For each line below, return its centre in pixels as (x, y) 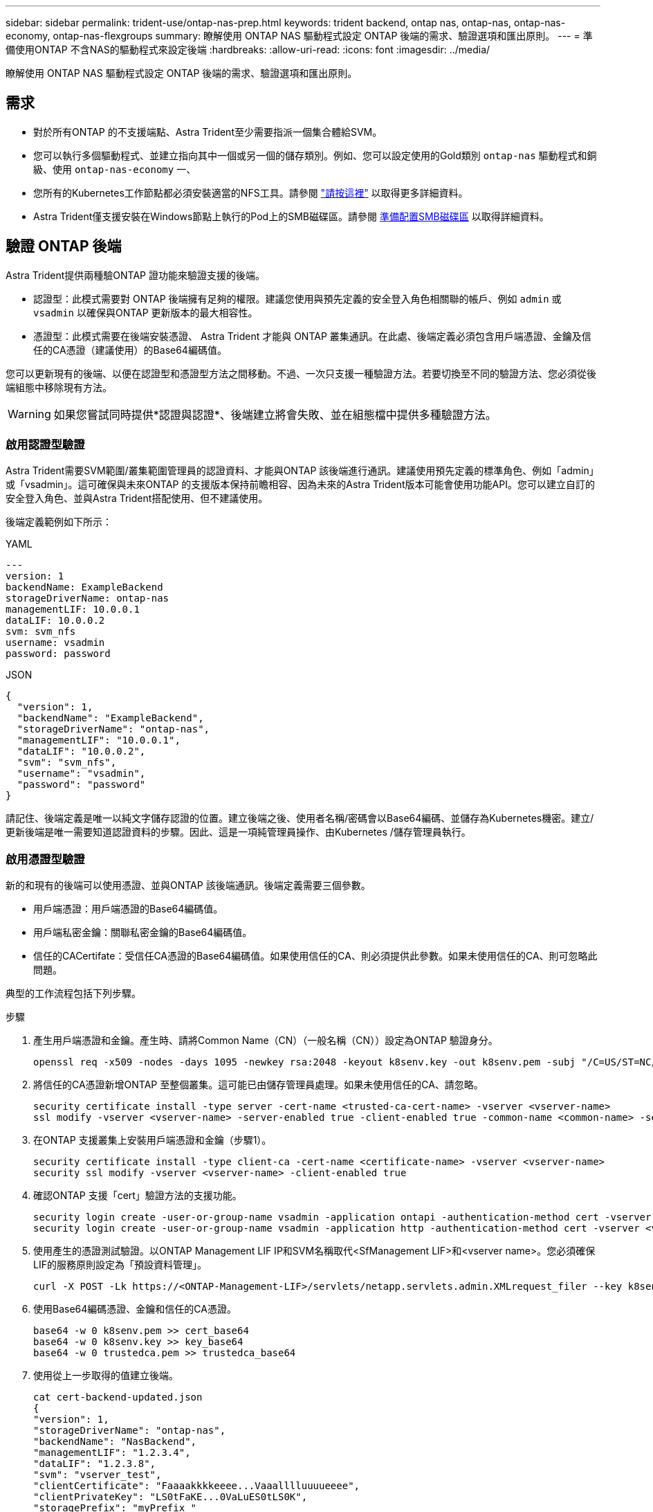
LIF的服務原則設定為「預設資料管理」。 (120, 1265)
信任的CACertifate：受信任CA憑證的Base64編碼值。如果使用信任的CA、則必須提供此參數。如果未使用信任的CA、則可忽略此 (315, 956)
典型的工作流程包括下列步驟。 (73, 993)
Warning (29, 414)
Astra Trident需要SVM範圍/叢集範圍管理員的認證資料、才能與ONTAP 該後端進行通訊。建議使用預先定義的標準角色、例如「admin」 (302, 471)
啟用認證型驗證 (45, 445)
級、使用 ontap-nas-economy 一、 (115, 169)
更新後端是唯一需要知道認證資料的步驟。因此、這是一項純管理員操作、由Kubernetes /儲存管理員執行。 (238, 832)
